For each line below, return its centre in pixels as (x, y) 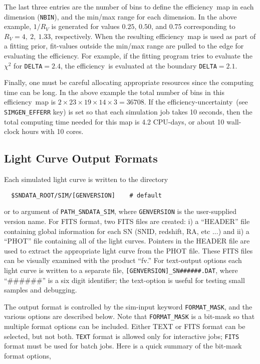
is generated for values (85, 26)
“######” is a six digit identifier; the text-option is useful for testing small (124, 280)
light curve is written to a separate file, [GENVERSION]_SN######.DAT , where (121, 270)
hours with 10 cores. (53, 131)
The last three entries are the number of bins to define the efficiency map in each (129, 6)
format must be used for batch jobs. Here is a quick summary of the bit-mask (123, 346)
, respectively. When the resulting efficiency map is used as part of (153, 36)
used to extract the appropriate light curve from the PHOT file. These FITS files (128, 250)
